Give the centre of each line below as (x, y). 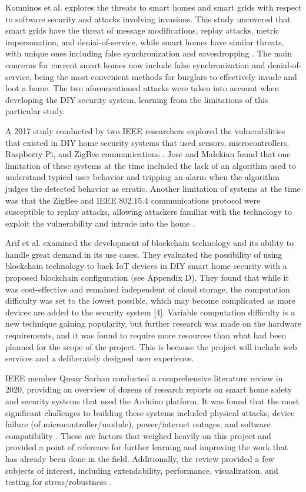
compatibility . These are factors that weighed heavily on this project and (138, 435)
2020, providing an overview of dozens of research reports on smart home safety (149, 389)
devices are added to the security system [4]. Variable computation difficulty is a (150, 312)
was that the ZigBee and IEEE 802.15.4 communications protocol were (133, 200)
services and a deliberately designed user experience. (100, 358)
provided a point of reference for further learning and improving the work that (147, 447)
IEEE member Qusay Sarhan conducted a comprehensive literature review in (144, 378)
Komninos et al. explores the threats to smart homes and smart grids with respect (154, 7)
